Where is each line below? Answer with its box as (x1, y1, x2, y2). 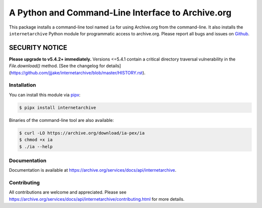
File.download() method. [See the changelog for (9, 63, 105, 69)
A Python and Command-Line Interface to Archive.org (9, 7, 231, 18)
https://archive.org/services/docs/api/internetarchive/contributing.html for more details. (9, 196, 185, 202)
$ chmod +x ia (19, 137, 53, 143)
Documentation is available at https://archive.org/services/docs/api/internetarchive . (9, 167, 177, 173)
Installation (9, 82, 36, 89)
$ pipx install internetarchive (19, 104, 97, 110)
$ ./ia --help (19, 144, 53, 149)
